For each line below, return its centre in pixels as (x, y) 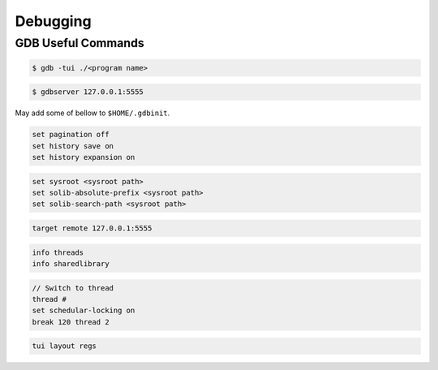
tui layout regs (64, 346)
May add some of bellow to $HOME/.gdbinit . (92, 113)
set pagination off (71, 135)
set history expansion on (84, 157)
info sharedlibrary (71, 264)
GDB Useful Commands (80, 43)
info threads (58, 252)
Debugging (54, 21)
